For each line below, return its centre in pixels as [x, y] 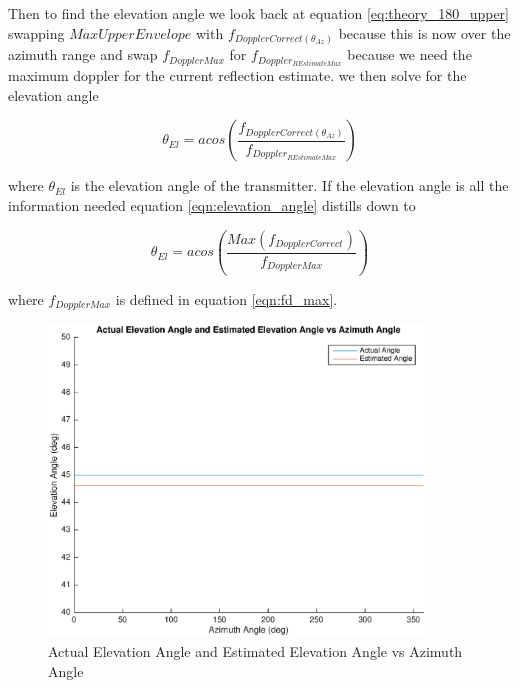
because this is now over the [424, 32]
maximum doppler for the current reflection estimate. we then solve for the [237, 75]
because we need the [409, 54]
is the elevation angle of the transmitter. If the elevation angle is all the [289, 185]
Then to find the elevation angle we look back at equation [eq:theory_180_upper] [258, 13]
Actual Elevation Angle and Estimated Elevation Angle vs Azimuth [255, 650]
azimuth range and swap [83, 54]
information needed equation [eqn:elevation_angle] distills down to [212, 204]
